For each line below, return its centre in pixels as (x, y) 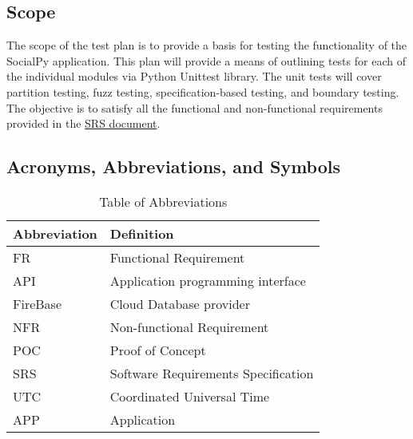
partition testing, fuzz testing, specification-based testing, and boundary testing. (203, 91)
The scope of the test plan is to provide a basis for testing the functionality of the (207, 45)
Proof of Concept (158, 350)
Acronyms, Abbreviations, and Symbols (174, 166)
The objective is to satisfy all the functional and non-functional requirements (195, 107)
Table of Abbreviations (163, 201)
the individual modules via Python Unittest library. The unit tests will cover (194, 76)
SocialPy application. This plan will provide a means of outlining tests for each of (206, 60)
